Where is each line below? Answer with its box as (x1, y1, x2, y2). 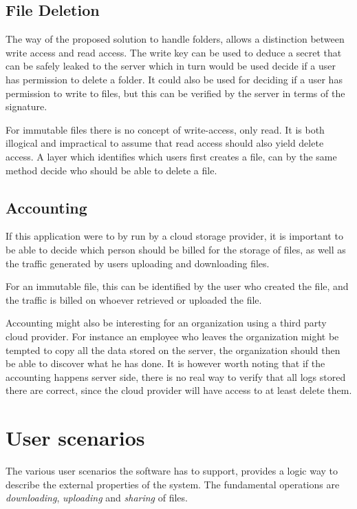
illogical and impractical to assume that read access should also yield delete (6, 136, 324, 150)
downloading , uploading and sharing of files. (6, 490, 188, 505)
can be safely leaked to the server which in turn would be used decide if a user (6, 59, 336, 73)
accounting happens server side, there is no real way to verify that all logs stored (6, 369, 346, 384)
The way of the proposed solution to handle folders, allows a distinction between (6, 32, 345, 46)
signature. (6, 99, 47, 114)
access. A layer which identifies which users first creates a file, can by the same (6, 149, 337, 163)
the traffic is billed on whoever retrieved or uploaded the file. (6, 292, 262, 307)
